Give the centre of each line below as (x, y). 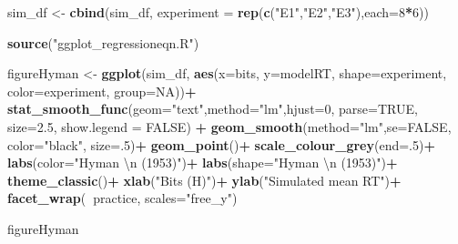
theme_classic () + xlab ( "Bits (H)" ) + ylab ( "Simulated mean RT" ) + (204, 180)
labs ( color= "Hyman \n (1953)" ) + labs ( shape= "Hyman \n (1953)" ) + (203, 163)
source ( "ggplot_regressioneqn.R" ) (103, 42)
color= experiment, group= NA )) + (102, 91)
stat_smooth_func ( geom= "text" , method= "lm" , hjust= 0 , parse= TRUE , (213, 109)
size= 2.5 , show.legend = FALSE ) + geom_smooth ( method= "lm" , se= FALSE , (229, 126)
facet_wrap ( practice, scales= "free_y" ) (122, 198)
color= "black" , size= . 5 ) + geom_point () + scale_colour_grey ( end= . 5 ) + (221, 144)
